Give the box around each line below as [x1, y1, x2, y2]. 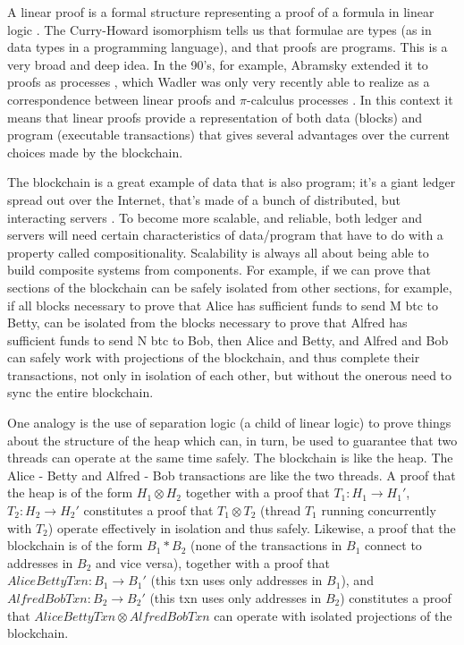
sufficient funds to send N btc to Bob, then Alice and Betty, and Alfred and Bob [7, 330, 449, 349]
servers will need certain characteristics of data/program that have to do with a [7, 225, 443, 244]
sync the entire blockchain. [7, 383, 154, 402]
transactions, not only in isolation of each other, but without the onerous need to [7, 365, 452, 384]
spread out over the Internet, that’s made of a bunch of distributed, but [7, 190, 401, 208]
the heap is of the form [7, 483, 133, 502]
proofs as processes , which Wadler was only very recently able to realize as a [7, 72, 430, 91]
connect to [365, 536, 422, 555]
